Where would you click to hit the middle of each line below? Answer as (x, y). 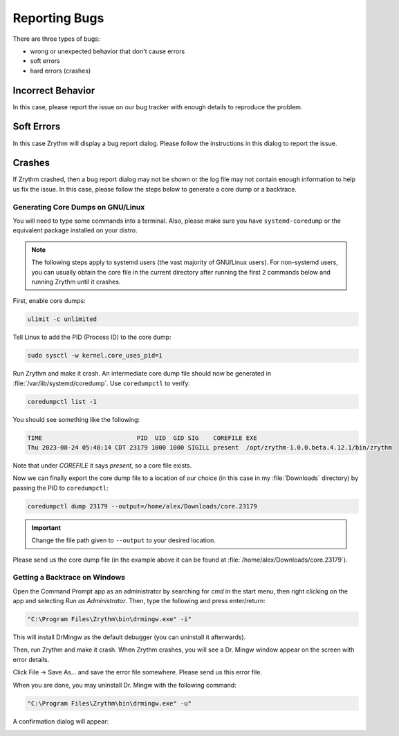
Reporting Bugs (58, 18)
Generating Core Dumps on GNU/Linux (79, 207)
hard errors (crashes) (61, 71)
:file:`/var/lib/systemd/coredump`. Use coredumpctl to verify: (101, 383)
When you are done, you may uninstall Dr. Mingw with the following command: (124, 685)
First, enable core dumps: (49, 301)
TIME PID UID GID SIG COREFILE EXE (142, 438)
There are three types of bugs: (56, 39)
